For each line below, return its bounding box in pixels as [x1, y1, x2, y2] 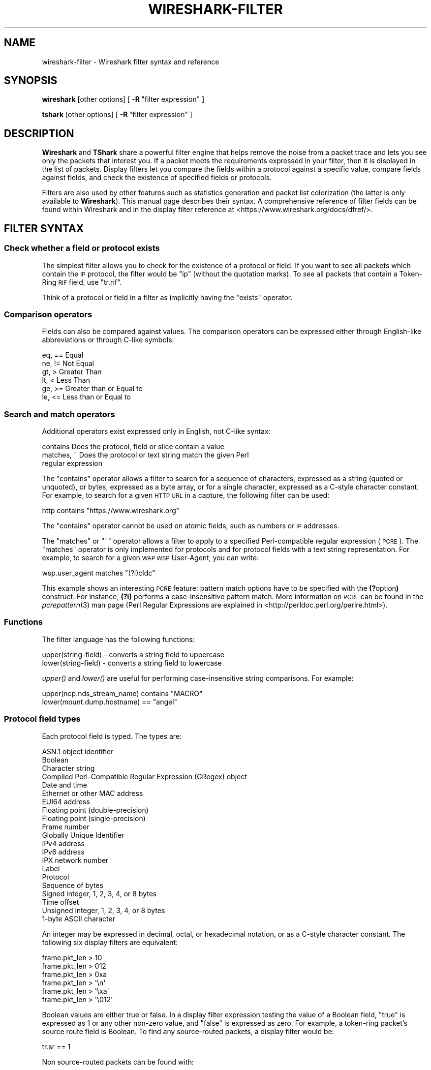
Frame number [42, 822, 90, 831]
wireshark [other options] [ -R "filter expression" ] [42, 95, 205, 104]
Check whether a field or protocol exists [4, 243, 160, 253]
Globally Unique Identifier [42, 830, 124, 839]
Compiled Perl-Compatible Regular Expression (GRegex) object [42, 772, 247, 781]
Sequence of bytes [42, 881, 103, 889]
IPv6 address [42, 847, 85, 856]
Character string [42, 764, 95, 772]
